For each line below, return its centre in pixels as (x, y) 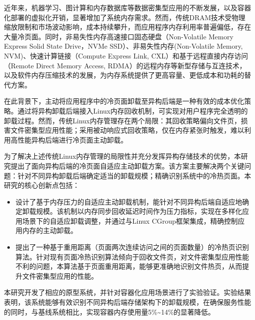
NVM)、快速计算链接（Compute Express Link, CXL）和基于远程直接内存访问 (126, 55)
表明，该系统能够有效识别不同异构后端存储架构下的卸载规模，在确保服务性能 (127, 302)
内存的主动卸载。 (50, 230)
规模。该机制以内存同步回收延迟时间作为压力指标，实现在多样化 (139, 211)
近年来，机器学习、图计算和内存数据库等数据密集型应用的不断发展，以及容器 (127, 7)
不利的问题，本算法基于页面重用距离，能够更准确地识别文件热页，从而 (129, 266)
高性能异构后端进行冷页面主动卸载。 (69, 139)
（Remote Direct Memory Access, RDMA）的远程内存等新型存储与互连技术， (125, 65)
